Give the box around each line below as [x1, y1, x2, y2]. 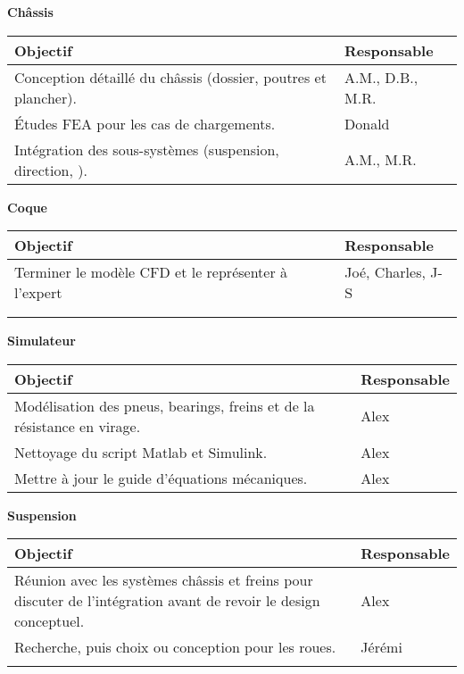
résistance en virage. [14, 415, 141, 437]
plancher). [14, 87, 77, 108]
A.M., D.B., [344, 66, 418, 87]
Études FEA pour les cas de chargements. [14, 112, 276, 134]
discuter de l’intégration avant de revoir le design [14, 590, 320, 612]
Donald [344, 112, 390, 134]
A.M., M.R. [344, 149, 417, 171]
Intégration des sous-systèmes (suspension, [14, 138, 279, 160]
